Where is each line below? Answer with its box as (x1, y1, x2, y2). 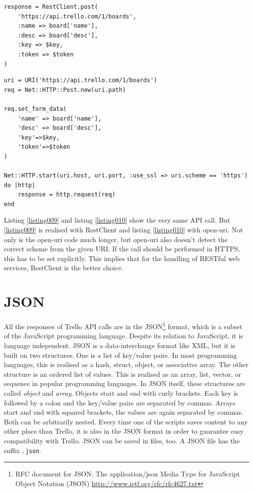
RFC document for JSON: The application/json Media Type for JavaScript (15, 469, 240, 479)
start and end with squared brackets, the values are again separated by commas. (4, 407, 243, 417)
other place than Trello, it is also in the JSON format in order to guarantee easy (4, 426, 244, 436)
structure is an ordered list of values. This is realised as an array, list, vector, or (4, 369, 241, 379)
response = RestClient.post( (4, 3, 98, 10)
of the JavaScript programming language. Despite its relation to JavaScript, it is (4, 331, 243, 341)
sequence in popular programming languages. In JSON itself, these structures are (4, 378, 246, 388)
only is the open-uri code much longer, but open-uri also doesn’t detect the (4, 234, 228, 244)
